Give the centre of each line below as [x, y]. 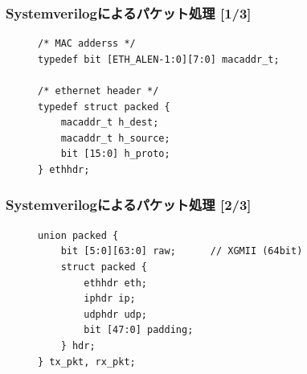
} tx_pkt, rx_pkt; [87, 362]
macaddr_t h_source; [115, 138]
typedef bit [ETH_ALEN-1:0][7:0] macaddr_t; [159, 59]
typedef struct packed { [104, 107]
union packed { [78, 235]
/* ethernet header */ [98, 91]
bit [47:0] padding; [139, 330]
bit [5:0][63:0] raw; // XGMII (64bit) [182, 251]
